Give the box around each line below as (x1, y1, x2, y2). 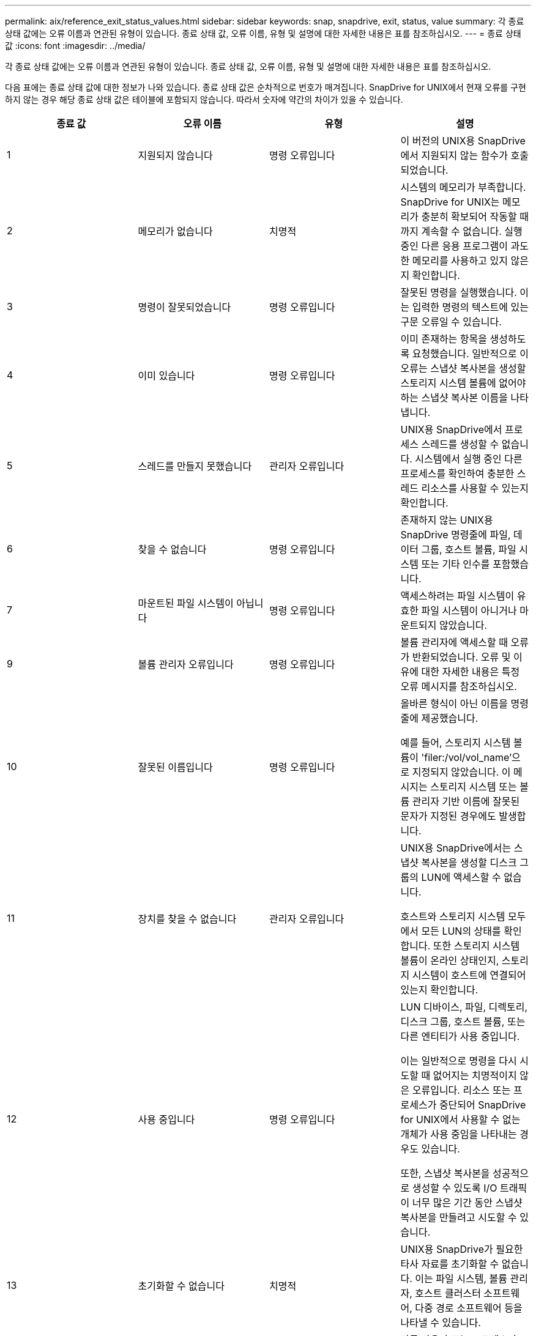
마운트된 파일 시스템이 (138, 597, 234, 609)
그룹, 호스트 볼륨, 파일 (421, 543, 516, 555)
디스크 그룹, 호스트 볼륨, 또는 (400, 1015, 526, 1028)
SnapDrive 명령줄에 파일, (400, 529, 511, 541)
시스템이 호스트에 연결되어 (412, 969, 526, 981)
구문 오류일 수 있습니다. (400, 316, 502, 328)
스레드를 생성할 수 (421, 438, 499, 450)
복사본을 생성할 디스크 (421, 856, 517, 869)
